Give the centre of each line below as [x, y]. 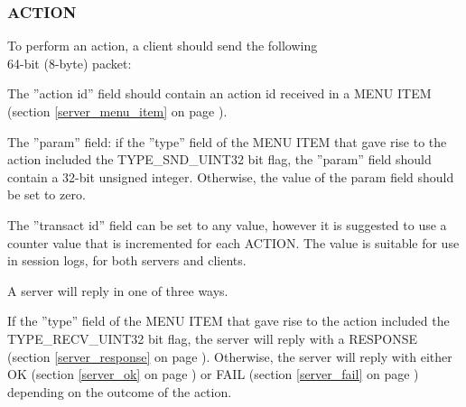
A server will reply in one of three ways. [118, 290]
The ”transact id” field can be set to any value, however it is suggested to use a [227, 224]
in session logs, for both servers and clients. [127, 260]
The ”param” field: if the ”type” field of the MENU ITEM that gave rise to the [227, 141]
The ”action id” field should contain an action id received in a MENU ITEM [219, 93]
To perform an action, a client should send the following [163, 46]
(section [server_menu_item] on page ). [117, 111]
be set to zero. [47, 194]
